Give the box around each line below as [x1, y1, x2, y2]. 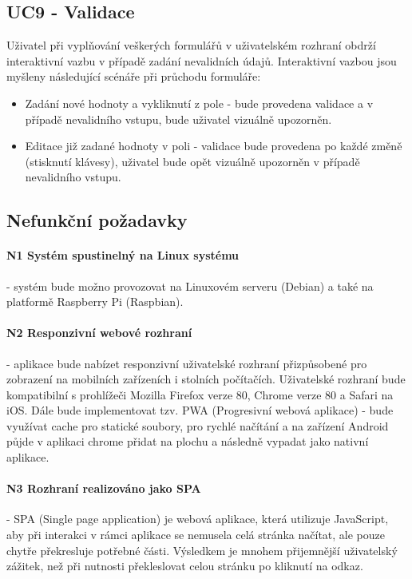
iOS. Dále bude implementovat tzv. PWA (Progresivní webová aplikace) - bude [6, 402, 394, 418]
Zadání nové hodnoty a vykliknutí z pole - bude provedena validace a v [25, 94, 374, 111]
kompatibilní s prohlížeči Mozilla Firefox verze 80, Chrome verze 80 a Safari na [6, 386, 394, 403]
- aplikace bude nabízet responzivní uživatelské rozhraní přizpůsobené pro [6, 355, 367, 371]
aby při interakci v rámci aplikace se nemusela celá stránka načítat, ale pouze [6, 526, 386, 543]
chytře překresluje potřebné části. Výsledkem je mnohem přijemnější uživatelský [6, 541, 398, 558]
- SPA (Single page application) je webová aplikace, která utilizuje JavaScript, [6, 510, 389, 527]
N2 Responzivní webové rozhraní [6, 324, 192, 341]
